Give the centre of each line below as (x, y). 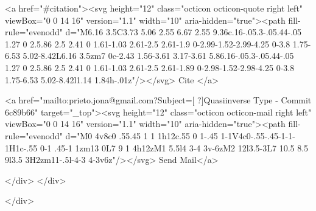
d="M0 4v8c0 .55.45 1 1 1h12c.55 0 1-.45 (142, 135)
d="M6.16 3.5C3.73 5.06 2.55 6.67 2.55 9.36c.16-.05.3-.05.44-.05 (184, 32)
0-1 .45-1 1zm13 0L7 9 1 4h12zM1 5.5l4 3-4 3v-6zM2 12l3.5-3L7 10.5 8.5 (174, 147)
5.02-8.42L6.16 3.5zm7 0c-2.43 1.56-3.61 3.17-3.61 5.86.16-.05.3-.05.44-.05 (158, 56)
